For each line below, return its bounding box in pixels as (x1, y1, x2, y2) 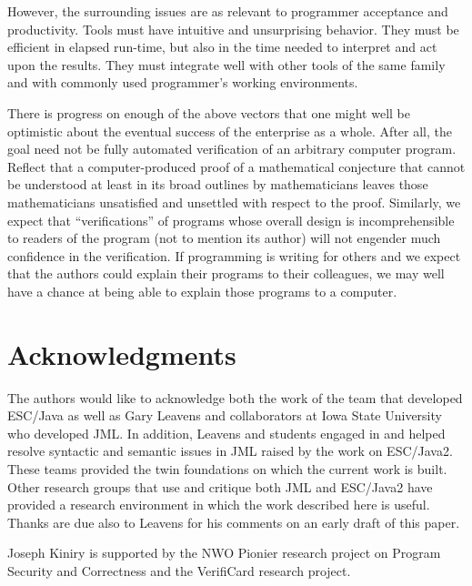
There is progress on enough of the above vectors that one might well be (7, 103, 410, 122)
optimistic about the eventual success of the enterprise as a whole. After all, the (7, 121, 452, 140)
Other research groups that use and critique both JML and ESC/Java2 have (7, 477, 433, 496)
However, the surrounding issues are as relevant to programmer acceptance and (7, 2, 448, 20)
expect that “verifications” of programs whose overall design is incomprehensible (7, 210, 455, 229)
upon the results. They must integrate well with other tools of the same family (7, 55, 446, 74)
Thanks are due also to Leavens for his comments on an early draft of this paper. (7, 512, 460, 531)
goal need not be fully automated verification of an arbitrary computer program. (7, 139, 457, 158)
